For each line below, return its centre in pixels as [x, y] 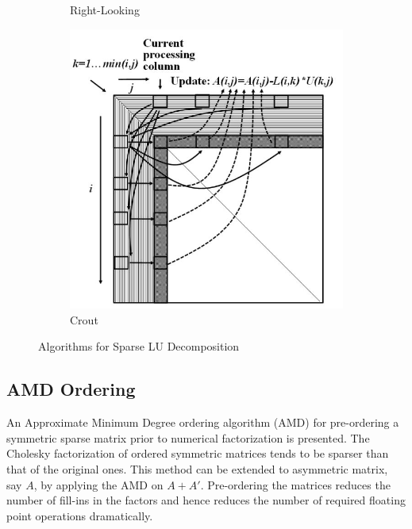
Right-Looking [105, 10]
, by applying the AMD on [98, 484]
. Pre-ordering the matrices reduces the [295, 484]
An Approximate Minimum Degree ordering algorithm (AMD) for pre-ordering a [203, 422]
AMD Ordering [71, 389]
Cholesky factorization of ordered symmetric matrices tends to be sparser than [198, 453]
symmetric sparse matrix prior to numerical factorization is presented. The [188, 437]
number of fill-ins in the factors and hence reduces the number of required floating [206, 500]
